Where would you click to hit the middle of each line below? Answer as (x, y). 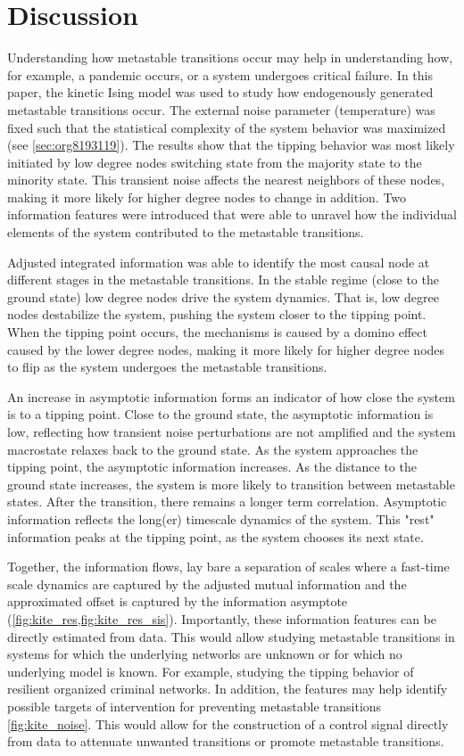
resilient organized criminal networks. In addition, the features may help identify (228, 689)
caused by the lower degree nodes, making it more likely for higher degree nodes (226, 349)
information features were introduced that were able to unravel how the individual (232, 214)
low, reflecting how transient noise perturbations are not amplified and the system (232, 431)
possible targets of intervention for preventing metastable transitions (195, 706)
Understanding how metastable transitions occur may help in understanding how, (230, 58)
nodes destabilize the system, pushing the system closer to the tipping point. (217, 314)
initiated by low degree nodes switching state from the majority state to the (215, 162)
